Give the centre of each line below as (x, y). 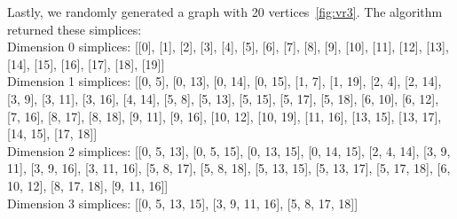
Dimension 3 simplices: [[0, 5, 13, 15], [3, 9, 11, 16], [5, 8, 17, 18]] (183, 203)
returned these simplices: (75, 29)
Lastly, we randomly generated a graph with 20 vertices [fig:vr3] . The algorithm (225, 12)
